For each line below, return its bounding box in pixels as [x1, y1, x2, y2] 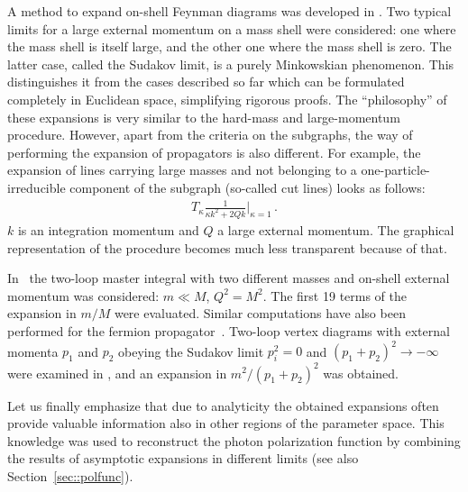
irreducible [7, 178, 66, 196]
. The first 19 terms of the [262, 286, 408, 305]
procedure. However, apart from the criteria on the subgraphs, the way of [7, 125, 413, 144]
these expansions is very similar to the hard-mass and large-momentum [7, 107, 400, 126]
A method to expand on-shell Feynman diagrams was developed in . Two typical [7, 2, 452, 20]
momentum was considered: [7, 286, 160, 305]
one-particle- [361, 160, 430, 179]
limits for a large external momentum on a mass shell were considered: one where [7, 19, 456, 38]
